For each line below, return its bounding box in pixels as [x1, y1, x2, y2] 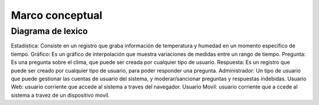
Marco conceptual [11, 9, 103, 22]
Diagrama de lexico [11, 26, 88, 36]
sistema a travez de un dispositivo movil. [11, 92, 110, 99]
